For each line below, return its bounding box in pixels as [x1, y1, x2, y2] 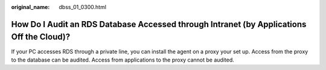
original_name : [11, 4, 50, 10]
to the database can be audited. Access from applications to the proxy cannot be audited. [11, 56, 235, 63]
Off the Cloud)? [11, 32, 71, 42]
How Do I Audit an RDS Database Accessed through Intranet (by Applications [11, 19, 307, 30]
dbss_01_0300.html [59, 4, 107, 10]
